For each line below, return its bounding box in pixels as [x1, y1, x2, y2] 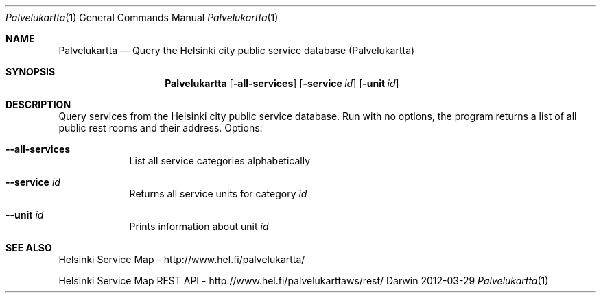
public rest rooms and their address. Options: [58, 122, 263, 134]
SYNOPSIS [5, 66, 56, 77]
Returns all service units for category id [129, 188, 307, 199]
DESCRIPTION [5, 99, 71, 110]
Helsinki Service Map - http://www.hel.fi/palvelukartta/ [58, 253, 305, 265]
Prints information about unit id [129, 221, 269, 232]
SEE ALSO [5, 242, 52, 253]
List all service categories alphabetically [129, 155, 311, 166]
